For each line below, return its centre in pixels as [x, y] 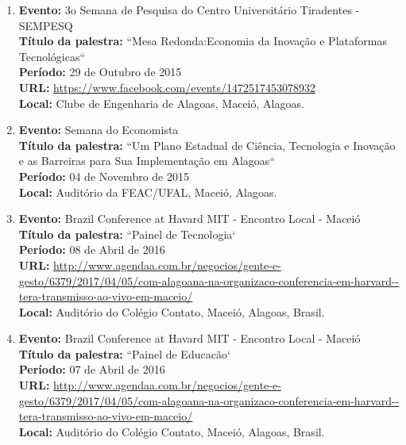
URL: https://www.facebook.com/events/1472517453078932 [167, 87]
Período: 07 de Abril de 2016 [92, 369]
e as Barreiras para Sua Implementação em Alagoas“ [147, 161]
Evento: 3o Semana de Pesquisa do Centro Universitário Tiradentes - [189, 10]
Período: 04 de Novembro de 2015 [104, 176]
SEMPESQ [46, 25]
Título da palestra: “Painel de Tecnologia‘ [127, 234]
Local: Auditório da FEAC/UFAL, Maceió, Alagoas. [148, 192]
